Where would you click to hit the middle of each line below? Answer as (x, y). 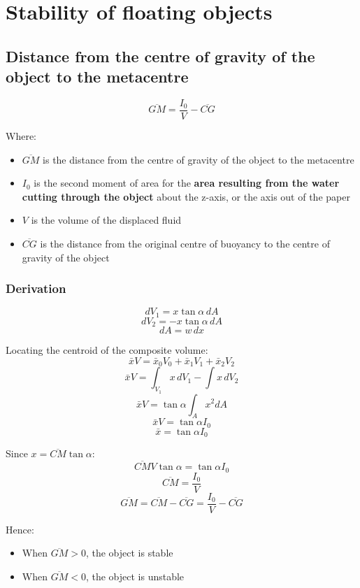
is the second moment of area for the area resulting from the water (187, 183)
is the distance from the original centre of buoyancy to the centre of (185, 243)
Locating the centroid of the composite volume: (107, 350)
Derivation (36, 288)
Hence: (20, 529)
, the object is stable (129, 553)
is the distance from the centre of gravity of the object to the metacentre (199, 159)
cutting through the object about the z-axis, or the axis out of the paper (186, 196)
